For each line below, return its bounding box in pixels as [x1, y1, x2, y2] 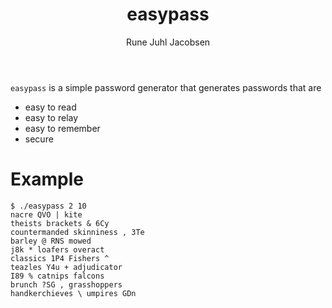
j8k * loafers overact [10, 244, 105, 255]
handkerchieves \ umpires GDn [10, 288, 137, 298]
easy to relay [24, 111, 79, 123]
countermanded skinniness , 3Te [10, 227, 145, 237]
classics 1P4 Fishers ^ [10, 253, 110, 263]
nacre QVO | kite [10, 209, 83, 220]
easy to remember [24, 122, 101, 134]
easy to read [24, 101, 77, 113]
